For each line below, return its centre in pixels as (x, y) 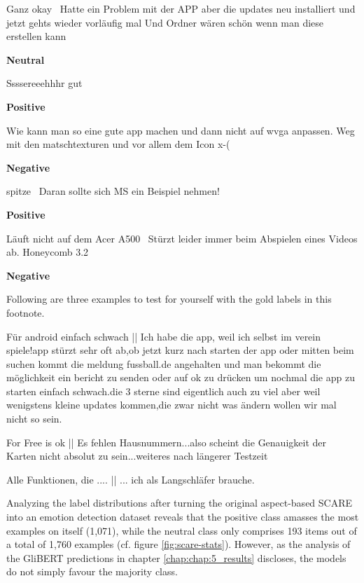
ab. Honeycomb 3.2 (48, 252)
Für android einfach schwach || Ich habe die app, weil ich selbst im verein (164, 336)
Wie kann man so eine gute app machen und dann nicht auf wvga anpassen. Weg (181, 130)
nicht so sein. (34, 419)
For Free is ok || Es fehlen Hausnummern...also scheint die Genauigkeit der (167, 442)
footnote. (26, 312)
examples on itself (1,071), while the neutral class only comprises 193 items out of (182, 530)
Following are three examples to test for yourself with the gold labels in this (169, 299)
